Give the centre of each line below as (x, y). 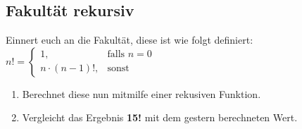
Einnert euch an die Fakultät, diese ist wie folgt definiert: (130, 40)
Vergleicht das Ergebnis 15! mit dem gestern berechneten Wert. (160, 117)
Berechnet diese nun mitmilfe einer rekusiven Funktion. (141, 93)
